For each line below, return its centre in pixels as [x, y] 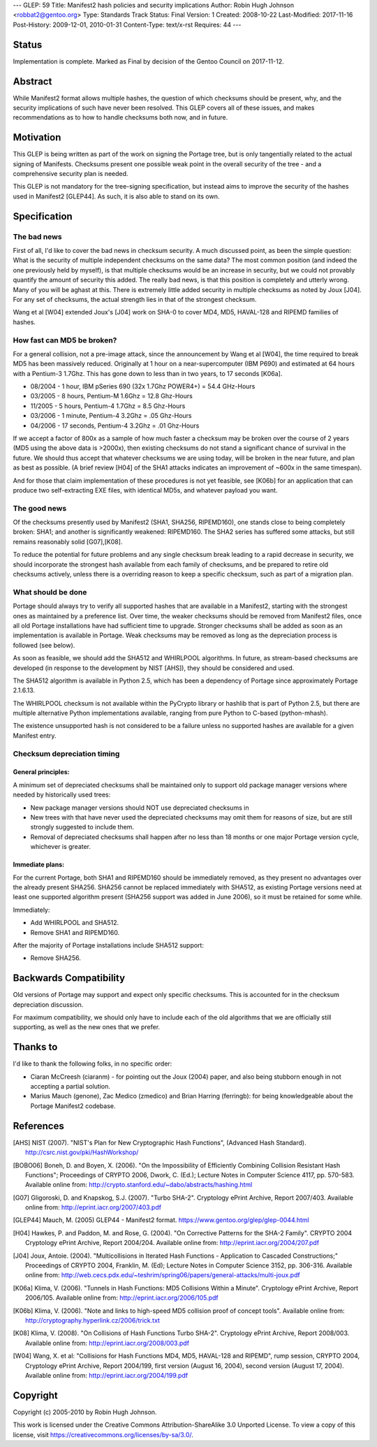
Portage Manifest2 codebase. [73, 1106]
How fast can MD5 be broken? [65, 340]
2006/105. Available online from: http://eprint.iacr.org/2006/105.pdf [122, 1298]
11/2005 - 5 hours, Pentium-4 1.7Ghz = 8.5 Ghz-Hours [108, 406]
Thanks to [35, 1047]
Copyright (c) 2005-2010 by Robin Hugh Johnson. [85, 1412]
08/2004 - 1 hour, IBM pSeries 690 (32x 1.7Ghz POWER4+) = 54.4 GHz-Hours [143, 386]
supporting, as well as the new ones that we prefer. [87, 1027]
